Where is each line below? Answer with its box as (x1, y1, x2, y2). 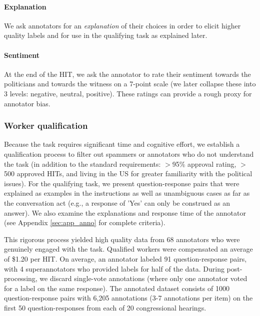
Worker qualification (4, 119, 88, 132)
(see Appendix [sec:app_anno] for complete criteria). (4, 217, 165, 228)
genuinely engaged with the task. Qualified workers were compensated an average (4, 244, 253, 254)
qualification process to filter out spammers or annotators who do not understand (4, 148, 254, 159)
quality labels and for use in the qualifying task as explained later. (4, 30, 207, 40)
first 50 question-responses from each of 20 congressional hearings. (4, 302, 206, 313)
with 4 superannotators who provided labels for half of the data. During (4, 263, 224, 274)
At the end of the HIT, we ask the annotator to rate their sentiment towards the (4, 68, 251, 79)
